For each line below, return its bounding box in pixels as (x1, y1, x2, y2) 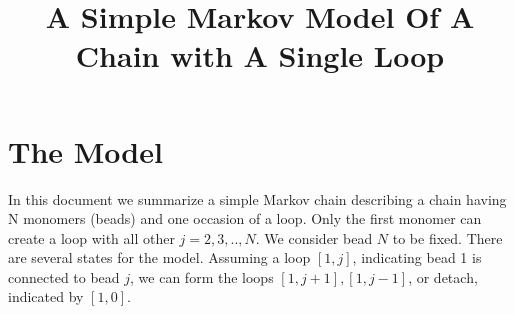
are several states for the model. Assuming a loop (8, 247, 311, 268)
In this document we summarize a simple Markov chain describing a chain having (8, 188, 507, 209)
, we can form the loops (130, 266, 274, 287)
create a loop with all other (8, 227, 175, 248)
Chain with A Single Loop (75, 35, 445, 76)
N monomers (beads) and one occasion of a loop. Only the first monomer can (8, 208, 482, 229)
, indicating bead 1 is (352, 247, 482, 268)
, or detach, (408, 266, 478, 287)
